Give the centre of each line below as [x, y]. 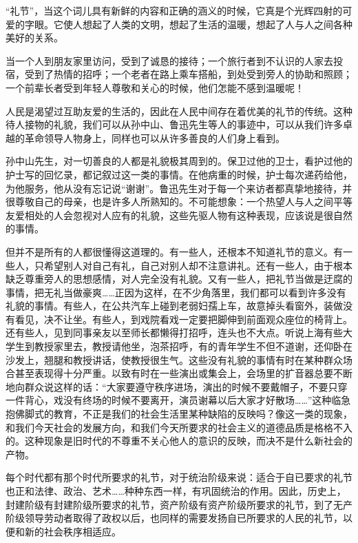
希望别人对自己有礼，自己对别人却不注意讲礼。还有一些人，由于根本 [198, 265]
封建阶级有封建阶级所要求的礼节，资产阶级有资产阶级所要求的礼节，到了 [169, 504]
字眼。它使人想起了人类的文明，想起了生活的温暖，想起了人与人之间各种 [188, 24]
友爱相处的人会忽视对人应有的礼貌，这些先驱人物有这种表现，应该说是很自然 [179, 215]
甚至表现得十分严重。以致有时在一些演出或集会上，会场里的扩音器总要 [174, 373]
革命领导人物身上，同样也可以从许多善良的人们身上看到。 [155, 137]
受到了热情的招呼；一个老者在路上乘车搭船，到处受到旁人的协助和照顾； [188, 74]
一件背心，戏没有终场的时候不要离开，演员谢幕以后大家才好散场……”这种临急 [178, 400]
